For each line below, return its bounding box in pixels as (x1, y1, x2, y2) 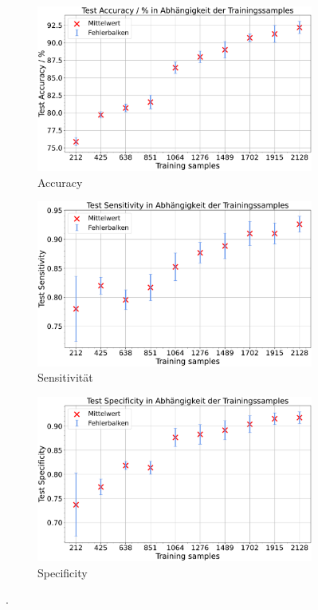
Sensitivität (37, 369, 93, 386)
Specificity (37, 564, 88, 580)
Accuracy (37, 173, 83, 190)
